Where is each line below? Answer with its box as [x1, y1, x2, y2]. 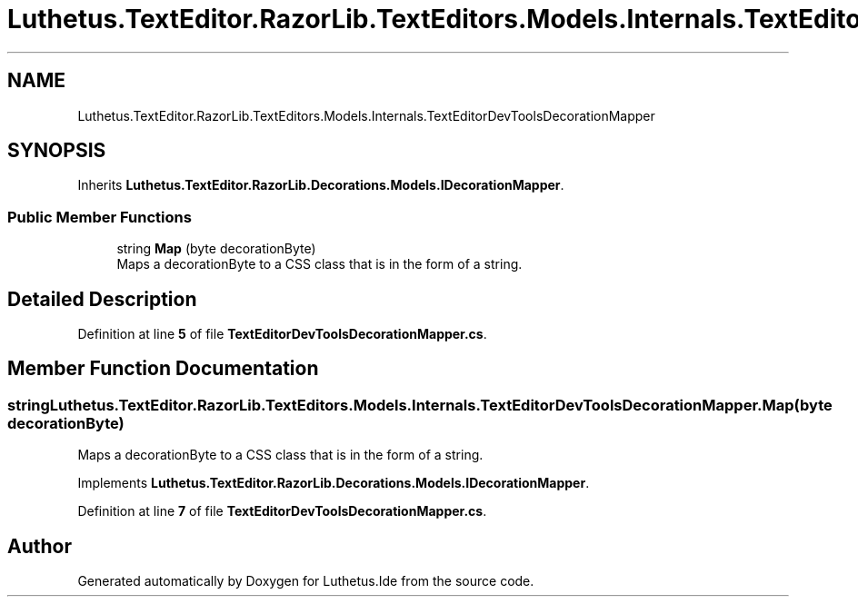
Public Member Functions [7, 207, 192, 226]
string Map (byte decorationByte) [116, 241, 316, 257]
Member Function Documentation [7, 357, 319, 381]
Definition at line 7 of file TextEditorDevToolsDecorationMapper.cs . [77, 503, 487, 520]
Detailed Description [7, 287, 197, 311]
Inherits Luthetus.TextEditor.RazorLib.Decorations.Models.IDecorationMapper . [77, 177, 564, 193]
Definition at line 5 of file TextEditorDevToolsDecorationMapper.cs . [77, 326, 487, 342]
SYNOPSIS [7, 139, 106, 163]
